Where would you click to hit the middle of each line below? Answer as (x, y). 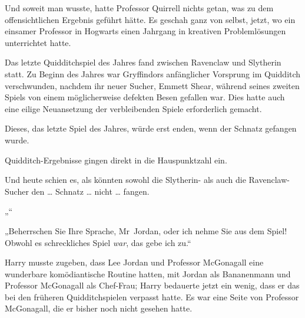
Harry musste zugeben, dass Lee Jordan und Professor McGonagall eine (134, 262)
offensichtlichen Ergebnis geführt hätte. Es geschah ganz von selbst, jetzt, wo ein (150, 19)
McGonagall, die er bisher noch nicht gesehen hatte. (99, 308)
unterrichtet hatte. (38, 42)
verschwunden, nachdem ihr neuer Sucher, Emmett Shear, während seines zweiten (152, 85)
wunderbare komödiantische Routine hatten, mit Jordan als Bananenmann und (148, 273)
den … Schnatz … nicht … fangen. (90, 191)
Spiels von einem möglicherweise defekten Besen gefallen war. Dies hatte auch (145, 97)
